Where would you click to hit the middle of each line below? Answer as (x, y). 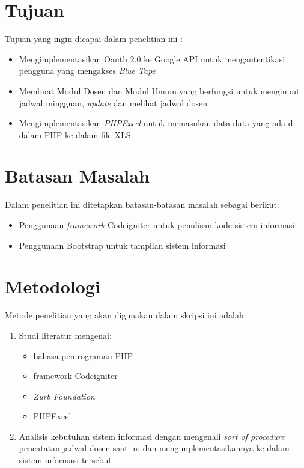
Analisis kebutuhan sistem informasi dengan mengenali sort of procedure (152, 436)
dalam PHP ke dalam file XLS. (76, 134)
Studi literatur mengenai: (65, 335)
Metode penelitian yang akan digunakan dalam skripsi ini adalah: (126, 315)
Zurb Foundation (64, 396)
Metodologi (53, 286)
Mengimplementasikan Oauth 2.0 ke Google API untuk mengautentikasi (152, 59)
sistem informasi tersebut (65, 460)
